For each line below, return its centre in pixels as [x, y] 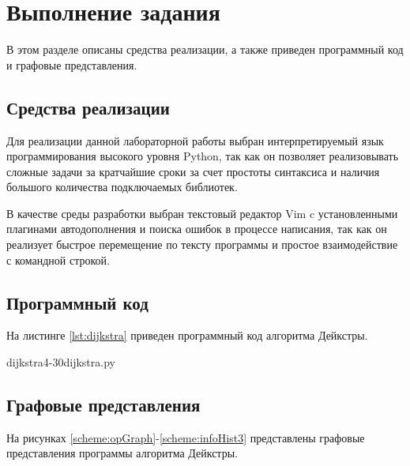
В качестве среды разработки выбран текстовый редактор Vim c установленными [202, 213]
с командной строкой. [58, 259]
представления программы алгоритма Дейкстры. [122, 453]
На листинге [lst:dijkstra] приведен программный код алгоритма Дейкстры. [187, 335]
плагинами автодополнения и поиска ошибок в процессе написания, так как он [197, 229]
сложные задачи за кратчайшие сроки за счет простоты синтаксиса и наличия [193, 171]
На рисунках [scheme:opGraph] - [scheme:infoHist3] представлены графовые [186, 437]
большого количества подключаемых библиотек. [122, 187]
